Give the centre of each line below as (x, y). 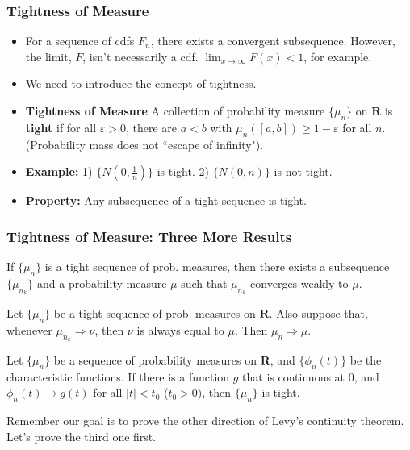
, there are (151, 127)
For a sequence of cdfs (80, 41)
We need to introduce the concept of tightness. (141, 83)
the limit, (48, 56)
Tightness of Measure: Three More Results (149, 236)
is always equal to (180, 329)
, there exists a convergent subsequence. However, (273, 41)
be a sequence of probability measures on (155, 360)
